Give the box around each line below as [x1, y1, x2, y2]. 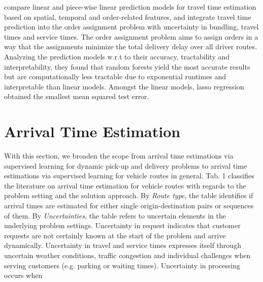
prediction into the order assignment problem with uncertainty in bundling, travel [4, 21, 259, 32]
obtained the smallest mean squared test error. [4, 91, 149, 102]
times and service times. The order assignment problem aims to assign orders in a [4, 31, 258, 42]
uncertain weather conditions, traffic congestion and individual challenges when [4, 250, 251, 260]
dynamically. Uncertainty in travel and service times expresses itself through [4, 240, 241, 250]
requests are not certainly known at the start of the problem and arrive [4, 230, 226, 240]
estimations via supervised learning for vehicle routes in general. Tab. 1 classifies [4, 170, 254, 181]
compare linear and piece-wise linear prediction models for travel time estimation [4, 2, 256, 12]
